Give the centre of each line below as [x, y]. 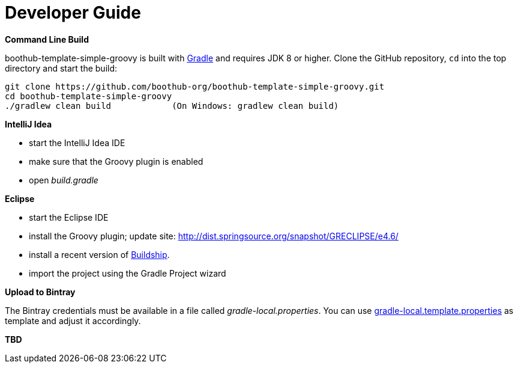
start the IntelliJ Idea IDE [77, 143]
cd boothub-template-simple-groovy [89, 96]
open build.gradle [64, 180]
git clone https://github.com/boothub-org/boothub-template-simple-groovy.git [195, 86]
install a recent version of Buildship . [99, 254]
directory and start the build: [61, 68]
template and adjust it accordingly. [73, 320]
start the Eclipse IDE [69, 217]
